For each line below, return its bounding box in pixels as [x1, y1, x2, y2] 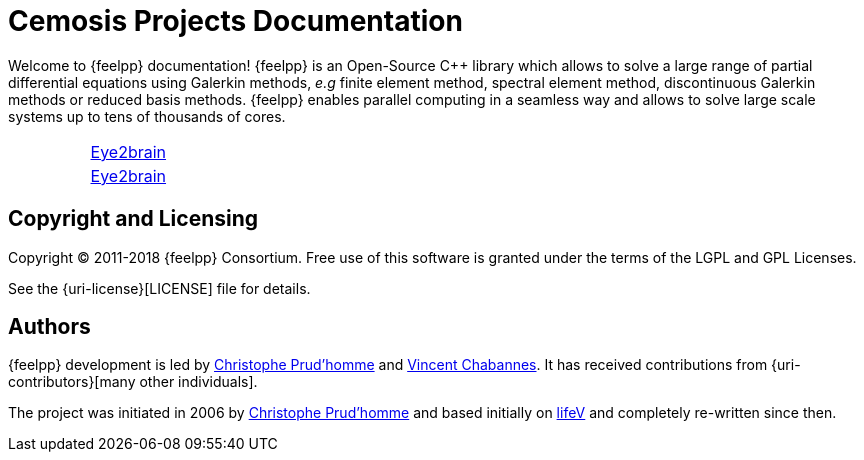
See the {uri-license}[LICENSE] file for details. [8, 279, 311, 297]
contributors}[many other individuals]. [8, 373, 258, 391]
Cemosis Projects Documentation [8, 4, 463, 38]
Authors [8, 314, 91, 340]
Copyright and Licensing [8, 206, 259, 232]
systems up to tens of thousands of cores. [8, 107, 286, 125]
